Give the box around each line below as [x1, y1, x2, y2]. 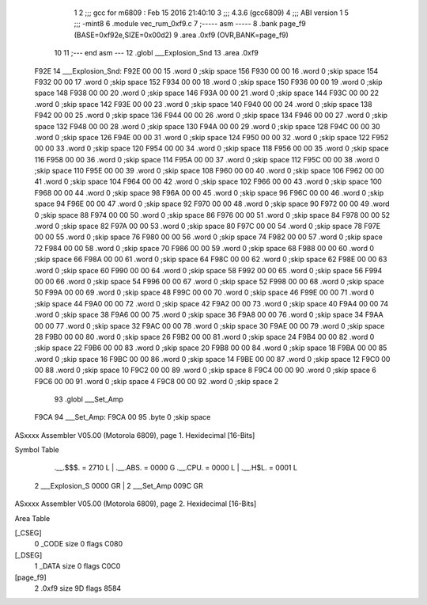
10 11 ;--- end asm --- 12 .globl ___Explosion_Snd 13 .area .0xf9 [54, 48, 259, 58]
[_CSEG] [14, 528, 43, 538]
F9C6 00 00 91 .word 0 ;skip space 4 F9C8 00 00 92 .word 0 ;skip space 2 [34, 376, 279, 386]
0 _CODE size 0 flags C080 [34, 539, 123, 549]
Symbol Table [14, 445, 59, 455]
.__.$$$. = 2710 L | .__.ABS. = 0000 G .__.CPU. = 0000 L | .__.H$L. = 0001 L [54, 463, 298, 473]
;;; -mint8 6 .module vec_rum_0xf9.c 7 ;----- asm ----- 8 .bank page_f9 [74, 19, 306, 29]
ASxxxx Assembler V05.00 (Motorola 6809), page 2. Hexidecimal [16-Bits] [14, 499, 257, 508]
